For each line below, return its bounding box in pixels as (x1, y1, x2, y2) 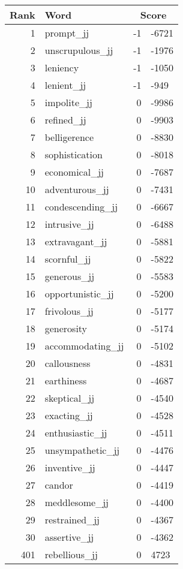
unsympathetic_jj (44, 443, 120, 457)
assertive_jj (44, 530, 94, 544)
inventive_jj (44, 460, 95, 474)
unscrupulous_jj (44, 43, 113, 57)
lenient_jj (44, 78, 86, 92)
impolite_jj (44, 95, 92, 109)
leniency (44, 61, 79, 74)
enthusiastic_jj (44, 426, 107, 439)
